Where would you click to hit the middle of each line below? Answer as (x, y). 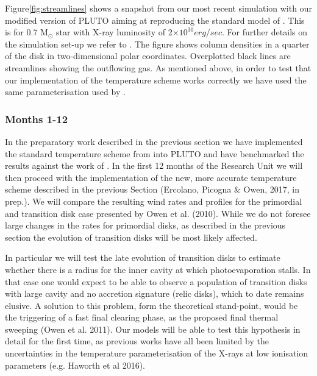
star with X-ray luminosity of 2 (114, 32)
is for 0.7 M (27, 32)
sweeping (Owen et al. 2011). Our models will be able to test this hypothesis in (153, 329)
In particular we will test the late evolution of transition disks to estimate (143, 257)
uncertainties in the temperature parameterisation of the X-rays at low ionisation (157, 353)
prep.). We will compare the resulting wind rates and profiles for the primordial (154, 201)
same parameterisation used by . (65, 92)
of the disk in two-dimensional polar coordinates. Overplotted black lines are (148, 56)
